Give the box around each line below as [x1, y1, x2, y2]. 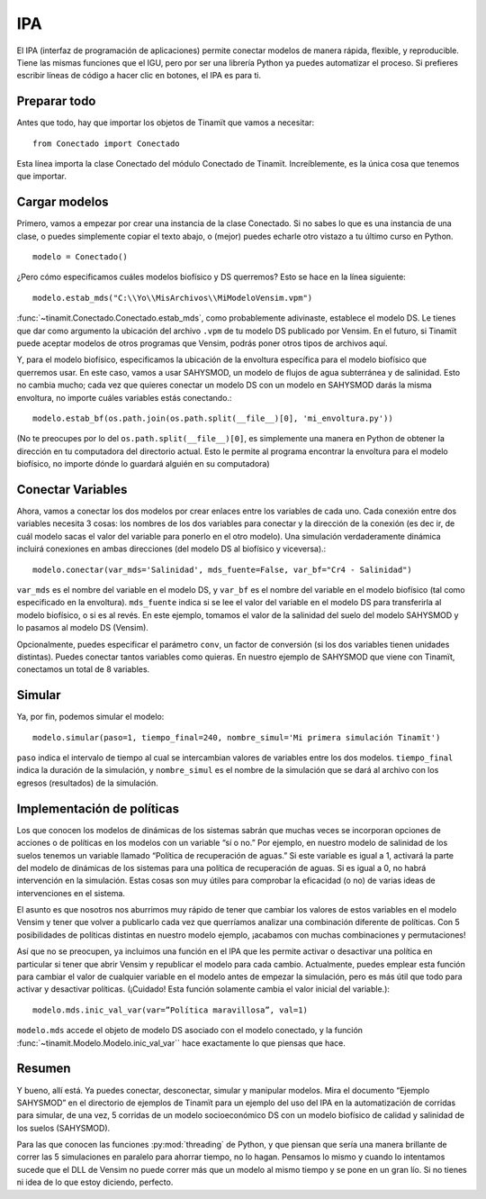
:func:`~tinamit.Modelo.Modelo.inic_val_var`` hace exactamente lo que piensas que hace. [16, 1037, 346, 1049]
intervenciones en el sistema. [16, 887, 126, 898]
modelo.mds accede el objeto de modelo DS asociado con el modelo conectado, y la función [16, 1025, 364, 1036]
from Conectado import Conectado [32, 138, 180, 149]
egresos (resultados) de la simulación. [16, 777, 159, 788]
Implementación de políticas [16, 801, 180, 816]
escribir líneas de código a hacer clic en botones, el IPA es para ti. [16, 70, 261, 81]
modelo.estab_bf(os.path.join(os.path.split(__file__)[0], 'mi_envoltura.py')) [32, 413, 393, 423]
